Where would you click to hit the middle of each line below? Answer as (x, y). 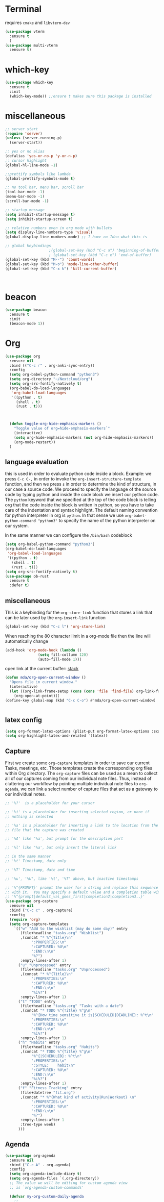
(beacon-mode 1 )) (27, 324)
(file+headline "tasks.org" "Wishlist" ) (62, 933)
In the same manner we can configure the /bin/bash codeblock (69, 535)
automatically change (27, 641)
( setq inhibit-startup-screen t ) (39, 219)
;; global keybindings (28, 246)
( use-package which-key (29, 83)
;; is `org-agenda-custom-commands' (47, 1187)
